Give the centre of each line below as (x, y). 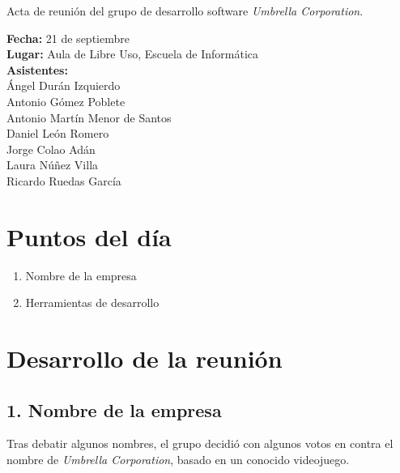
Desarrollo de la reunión (145, 358)
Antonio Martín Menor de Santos (89, 117)
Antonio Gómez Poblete (66, 101)
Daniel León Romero (58, 133)
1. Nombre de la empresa (114, 409)
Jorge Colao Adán (51, 149)
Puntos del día (89, 236)
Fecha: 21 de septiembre (68, 38)
